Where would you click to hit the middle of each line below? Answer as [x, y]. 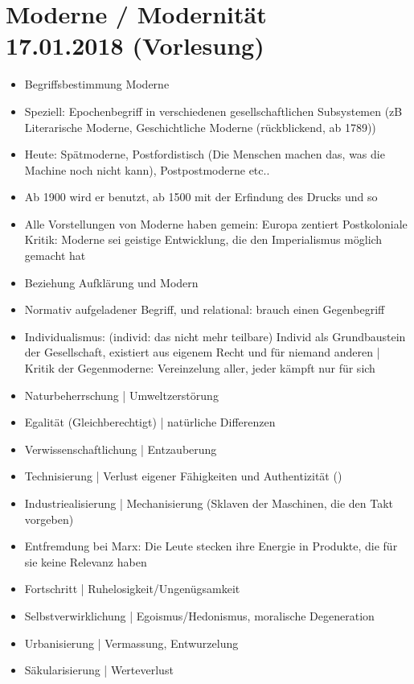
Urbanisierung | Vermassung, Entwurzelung [131, 643]
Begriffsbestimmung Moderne [97, 84]
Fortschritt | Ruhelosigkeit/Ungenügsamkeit [132, 589]
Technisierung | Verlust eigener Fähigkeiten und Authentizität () [183, 476]
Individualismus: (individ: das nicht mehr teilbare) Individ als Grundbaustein [215, 336]
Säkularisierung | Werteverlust [99, 670]
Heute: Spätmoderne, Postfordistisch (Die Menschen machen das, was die [205, 154]
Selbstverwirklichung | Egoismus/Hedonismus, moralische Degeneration [199, 615]
